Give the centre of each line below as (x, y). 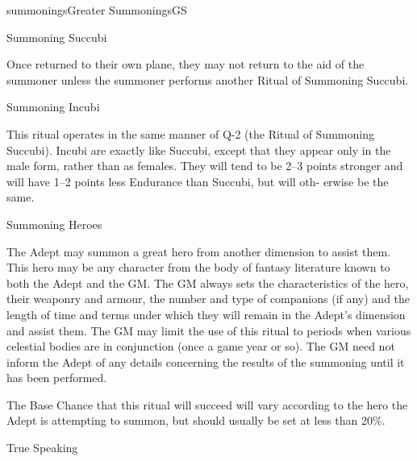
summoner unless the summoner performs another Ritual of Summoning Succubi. (208, 79)
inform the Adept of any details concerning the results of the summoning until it (206, 361)
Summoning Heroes (54, 224)
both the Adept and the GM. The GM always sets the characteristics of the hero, (208, 282)
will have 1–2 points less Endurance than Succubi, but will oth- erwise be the (198, 181)
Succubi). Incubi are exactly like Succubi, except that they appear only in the (199, 150)
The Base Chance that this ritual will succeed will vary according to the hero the (207, 404)
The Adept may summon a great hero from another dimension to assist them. (199, 251)
